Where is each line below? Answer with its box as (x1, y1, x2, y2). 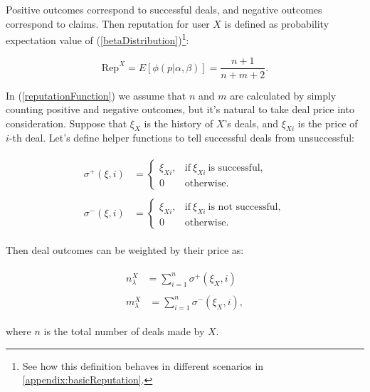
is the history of (144, 115, 213, 130)
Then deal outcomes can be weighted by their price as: (6, 243, 244, 258)
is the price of (297, 115, 358, 130)
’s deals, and (224, 115, 279, 130)
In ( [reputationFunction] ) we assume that (6, 88, 186, 102)
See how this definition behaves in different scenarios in (22, 358, 264, 373)
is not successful (208, 201, 278, 212)
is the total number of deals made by (43, 323, 205, 338)
